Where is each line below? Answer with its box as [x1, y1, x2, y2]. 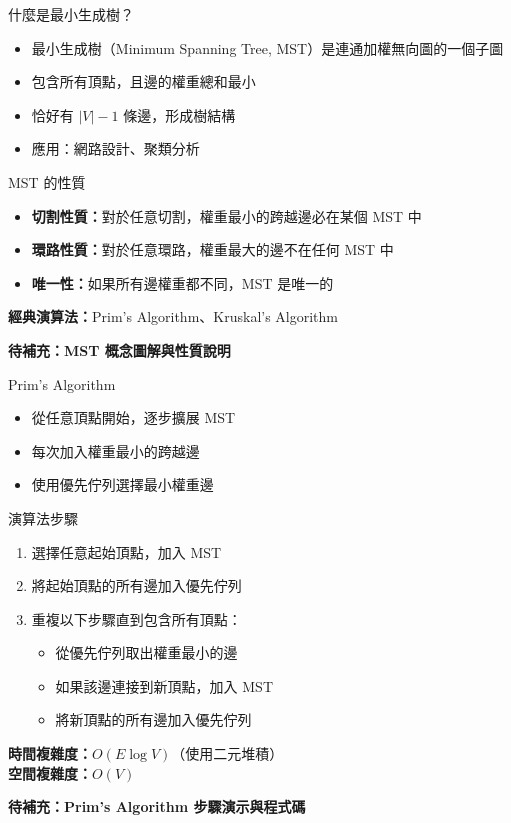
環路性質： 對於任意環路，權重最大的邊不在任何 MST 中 [31, 239, 394, 260]
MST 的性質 [8, 171, 86, 192]
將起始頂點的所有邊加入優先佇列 [31, 575, 242, 596]
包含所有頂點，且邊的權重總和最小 [31, 71, 256, 92]
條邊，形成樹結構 [123, 104, 236, 125]
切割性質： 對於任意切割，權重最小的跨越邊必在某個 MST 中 [31, 205, 422, 226]
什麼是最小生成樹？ [8, 4, 134, 24]
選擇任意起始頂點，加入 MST [31, 541, 222, 562]
